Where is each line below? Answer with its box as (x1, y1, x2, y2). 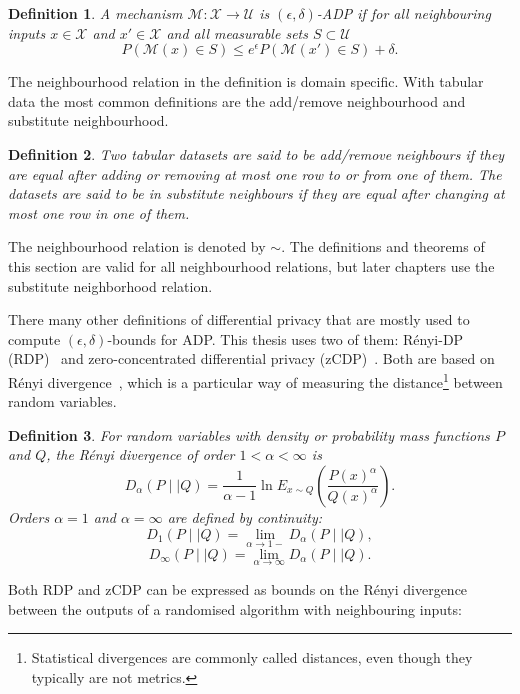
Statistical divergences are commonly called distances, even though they (31, 647, 473, 668)
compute (8, 328, 61, 349)
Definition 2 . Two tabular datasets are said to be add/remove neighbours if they (8, 143, 505, 164)
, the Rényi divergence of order (46, 444, 235, 465)
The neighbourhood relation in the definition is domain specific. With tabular (8, 71, 484, 92)
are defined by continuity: (167, 506, 323, 527)
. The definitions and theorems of (281, 236, 485, 257)
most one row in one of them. (8, 202, 190, 223)
